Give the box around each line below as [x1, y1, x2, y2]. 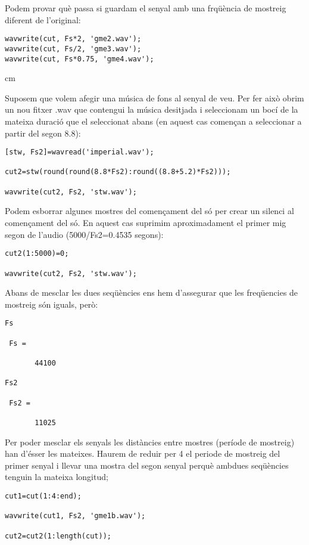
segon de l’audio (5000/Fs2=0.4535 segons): [5, 228, 164, 240]
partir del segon [5, 126, 62, 139]
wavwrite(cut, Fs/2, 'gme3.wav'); [5, 44, 142, 53]
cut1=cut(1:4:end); [5, 491, 82, 500]
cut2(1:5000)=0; [5, 249, 69, 258]
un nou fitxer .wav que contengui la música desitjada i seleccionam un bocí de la [5, 103, 298, 116]
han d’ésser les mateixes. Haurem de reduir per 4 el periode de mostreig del [5, 447, 280, 460]
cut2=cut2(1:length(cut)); [5, 531, 111, 540]
